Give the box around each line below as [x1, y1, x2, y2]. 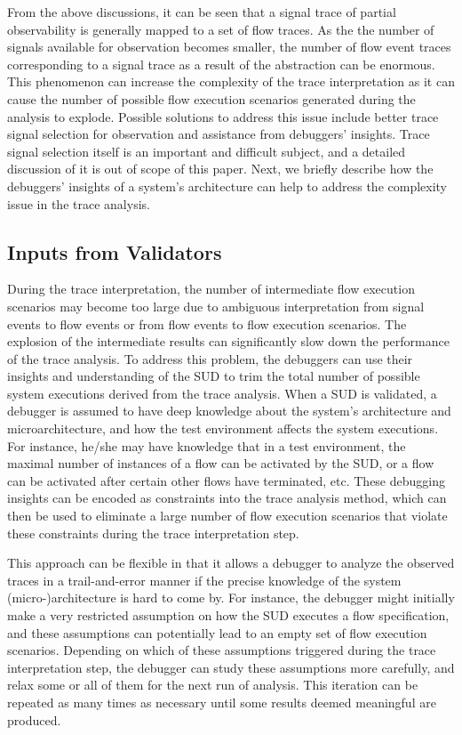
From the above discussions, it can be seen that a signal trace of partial [7, 3, 396, 20]
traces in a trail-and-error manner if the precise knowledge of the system [7, 570, 402, 589]
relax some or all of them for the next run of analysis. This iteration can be [7, 675, 418, 694]
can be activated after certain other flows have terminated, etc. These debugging [7, 471, 445, 489]
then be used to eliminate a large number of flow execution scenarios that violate [7, 506, 448, 525]
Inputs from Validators [7, 238, 222, 265]
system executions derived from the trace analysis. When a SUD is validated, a [7, 384, 437, 402]
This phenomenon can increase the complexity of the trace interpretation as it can [7, 72, 455, 91]
